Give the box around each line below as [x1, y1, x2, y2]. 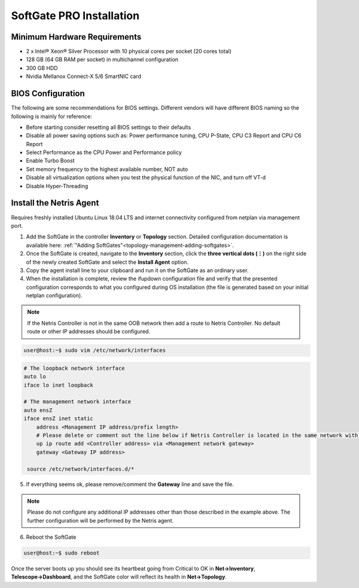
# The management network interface [23, 399, 132, 405]
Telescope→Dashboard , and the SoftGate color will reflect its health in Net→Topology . [11, 573, 227, 581]
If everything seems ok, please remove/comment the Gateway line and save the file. [26, 481, 234, 488]
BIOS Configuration [11, 89, 85, 99]
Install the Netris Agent [11, 198, 99, 208]
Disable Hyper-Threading [26, 182, 89, 189]
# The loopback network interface [23, 364, 125, 372]
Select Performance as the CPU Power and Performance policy [26, 149, 182, 156]
